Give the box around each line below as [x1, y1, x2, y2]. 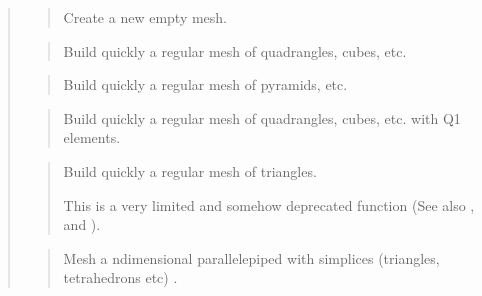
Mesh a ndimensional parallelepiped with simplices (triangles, [63, 247, 440, 268]
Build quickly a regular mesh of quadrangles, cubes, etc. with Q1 [63, 107, 461, 128]
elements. [63, 127, 121, 148]
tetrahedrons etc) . [63, 267, 178, 288]
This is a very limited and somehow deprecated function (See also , [63, 194, 475, 215]
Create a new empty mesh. [63, 7, 228, 27]
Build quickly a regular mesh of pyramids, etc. [63, 74, 348, 95]
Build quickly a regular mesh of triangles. [63, 160, 317, 181]
